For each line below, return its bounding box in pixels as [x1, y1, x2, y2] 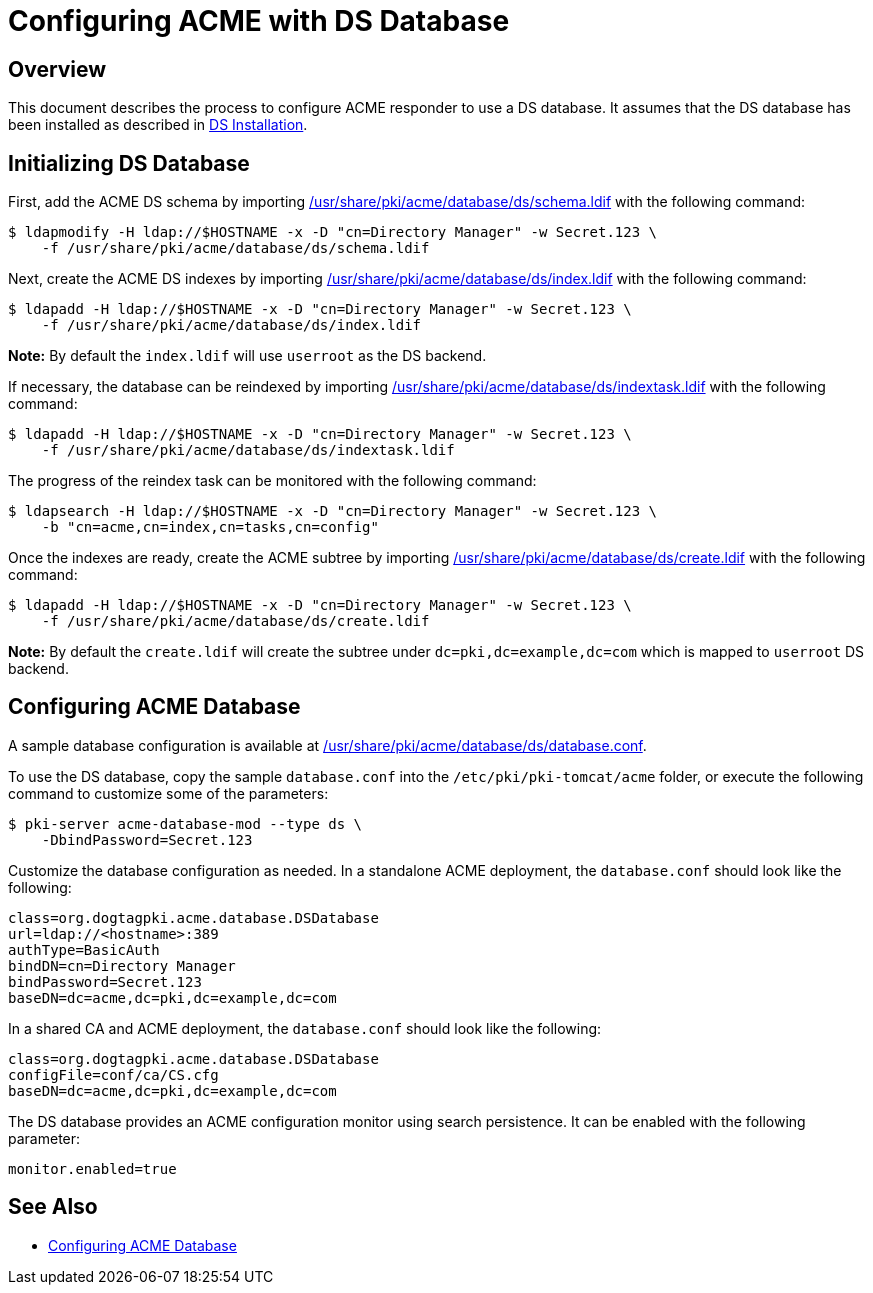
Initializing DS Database [8, 150, 250, 176]
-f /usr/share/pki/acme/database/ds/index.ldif [41, 317, 422, 334]
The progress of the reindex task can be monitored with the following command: [8, 472, 537, 490]
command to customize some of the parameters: [8, 784, 329, 802]
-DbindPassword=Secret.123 [41, 831, 253, 848]
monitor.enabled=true [8, 1160, 177, 1177]
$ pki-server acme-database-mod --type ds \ [8, 815, 363, 832]
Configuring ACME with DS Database [8, 4, 510, 38]
